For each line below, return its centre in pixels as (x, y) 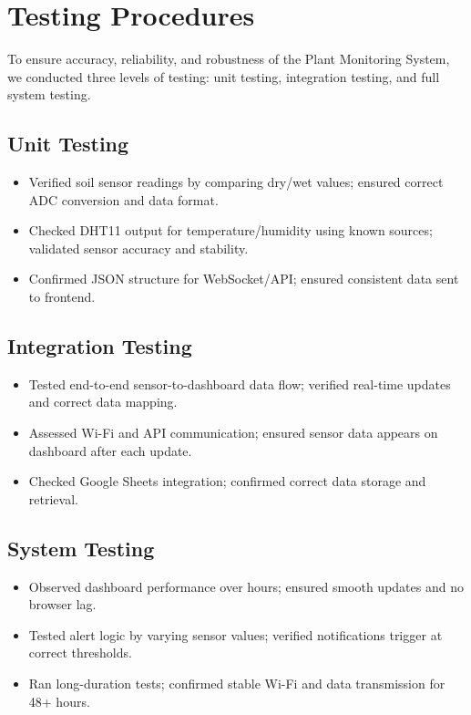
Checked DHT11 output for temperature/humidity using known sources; (230, 230)
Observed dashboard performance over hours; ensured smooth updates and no (246, 586)
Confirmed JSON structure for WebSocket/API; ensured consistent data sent (244, 279)
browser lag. (62, 604)
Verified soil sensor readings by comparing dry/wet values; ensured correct (236, 182)
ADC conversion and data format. (123, 199)
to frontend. (62, 297)
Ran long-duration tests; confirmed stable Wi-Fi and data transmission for (237, 684)
